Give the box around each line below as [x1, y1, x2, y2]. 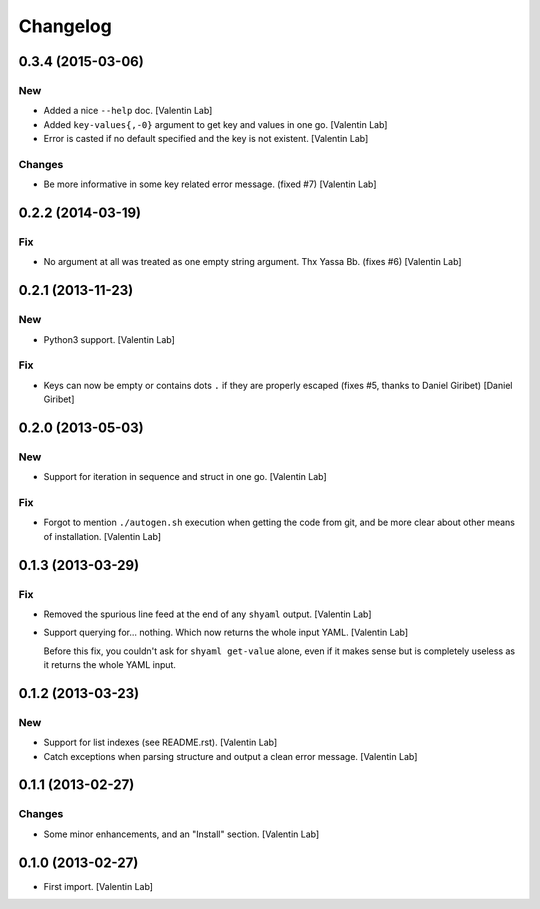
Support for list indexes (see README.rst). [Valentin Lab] [43, 736, 278, 749]
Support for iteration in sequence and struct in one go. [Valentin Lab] [43, 471, 327, 483]
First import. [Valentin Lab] [43, 880, 154, 892]
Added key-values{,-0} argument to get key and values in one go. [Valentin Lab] [43, 118, 388, 130]
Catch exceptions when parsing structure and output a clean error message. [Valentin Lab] [43, 750, 418, 762]
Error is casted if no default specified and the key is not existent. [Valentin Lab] [43, 133, 369, 145]
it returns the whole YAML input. [43, 659, 177, 671]
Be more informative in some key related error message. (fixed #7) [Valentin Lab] [43, 178, 377, 190]
